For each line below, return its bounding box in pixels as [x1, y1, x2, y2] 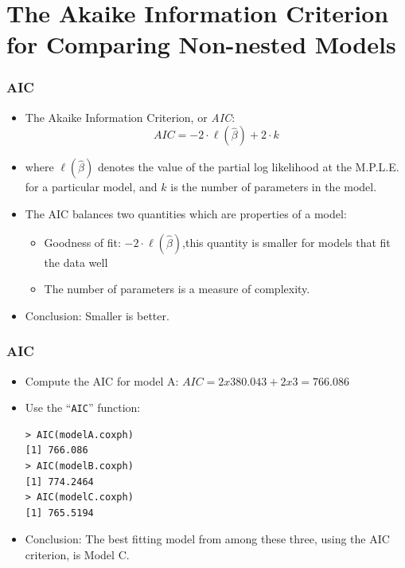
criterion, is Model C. [25, 546, 130, 562]
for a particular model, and [25, 178, 158, 195]
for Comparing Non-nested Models [6, 28, 396, 61]
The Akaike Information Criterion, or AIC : [25, 108, 236, 125]
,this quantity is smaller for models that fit [182, 233, 391, 250]
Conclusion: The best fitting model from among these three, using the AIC [25, 531, 390, 547]
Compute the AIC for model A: [25, 372, 179, 389]
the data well [44, 253, 108, 270]
